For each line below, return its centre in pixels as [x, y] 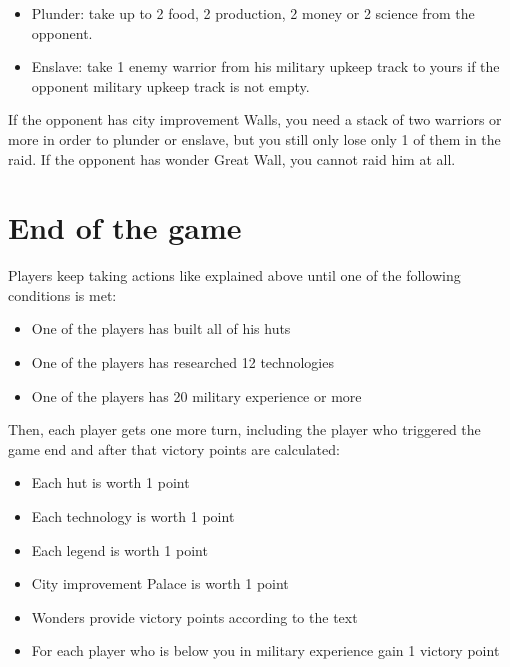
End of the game [125, 227]
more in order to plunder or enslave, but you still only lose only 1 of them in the [254, 138]
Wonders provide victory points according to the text [194, 616]
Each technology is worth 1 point [133, 516]
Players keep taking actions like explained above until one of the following [234, 275]
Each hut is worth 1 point [110, 482]
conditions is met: [62, 294]
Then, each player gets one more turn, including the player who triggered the [244, 429]
